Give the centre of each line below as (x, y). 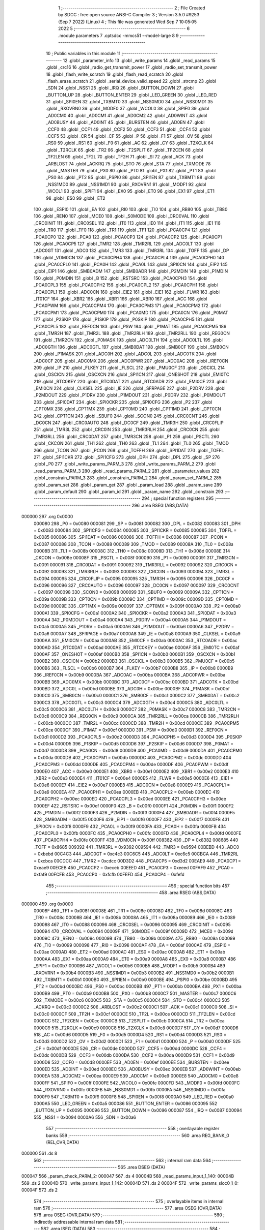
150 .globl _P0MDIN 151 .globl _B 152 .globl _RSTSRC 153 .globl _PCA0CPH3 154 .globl (120, 278)
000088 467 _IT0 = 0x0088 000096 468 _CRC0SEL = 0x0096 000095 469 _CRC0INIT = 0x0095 (132, 924)
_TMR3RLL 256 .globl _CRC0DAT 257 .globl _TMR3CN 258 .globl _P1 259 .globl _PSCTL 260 (126, 436)
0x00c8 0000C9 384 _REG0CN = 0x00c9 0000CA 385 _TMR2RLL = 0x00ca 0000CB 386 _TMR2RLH (136, 716)
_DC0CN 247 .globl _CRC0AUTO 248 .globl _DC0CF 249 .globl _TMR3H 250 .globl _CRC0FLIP (129, 423)
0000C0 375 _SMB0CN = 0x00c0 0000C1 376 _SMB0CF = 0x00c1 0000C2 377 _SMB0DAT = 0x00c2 (137, 696)
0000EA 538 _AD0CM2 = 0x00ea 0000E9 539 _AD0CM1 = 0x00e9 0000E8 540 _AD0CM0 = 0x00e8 (136, 1076)
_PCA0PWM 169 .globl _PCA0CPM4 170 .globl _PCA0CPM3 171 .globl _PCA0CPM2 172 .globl (127, 306)
